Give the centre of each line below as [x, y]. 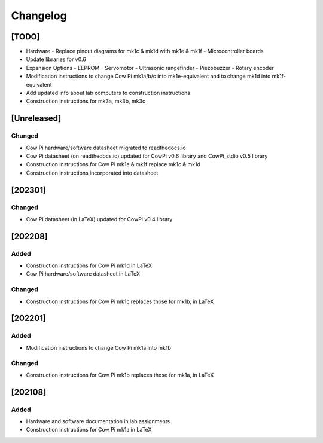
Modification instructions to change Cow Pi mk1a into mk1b [99, 347]
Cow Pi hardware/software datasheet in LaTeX [83, 274]
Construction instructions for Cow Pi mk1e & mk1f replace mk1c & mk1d [113, 164]
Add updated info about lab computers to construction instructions [108, 93]
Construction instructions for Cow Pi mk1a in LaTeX [89, 430]
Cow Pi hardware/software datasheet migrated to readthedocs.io [106, 148]
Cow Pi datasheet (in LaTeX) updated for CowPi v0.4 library [99, 219]
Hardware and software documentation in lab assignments [98, 421]
